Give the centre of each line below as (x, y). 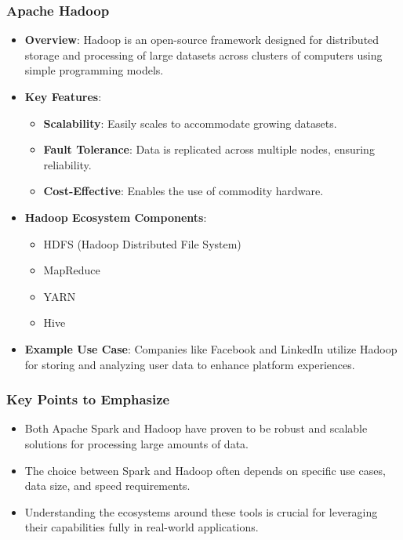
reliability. (67, 164)
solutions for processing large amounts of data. (136, 443)
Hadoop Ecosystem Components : (116, 217)
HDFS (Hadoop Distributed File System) (142, 243)
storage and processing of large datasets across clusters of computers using (203, 54)
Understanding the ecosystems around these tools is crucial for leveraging (201, 511)
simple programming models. (94, 70)
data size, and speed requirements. (107, 486)
